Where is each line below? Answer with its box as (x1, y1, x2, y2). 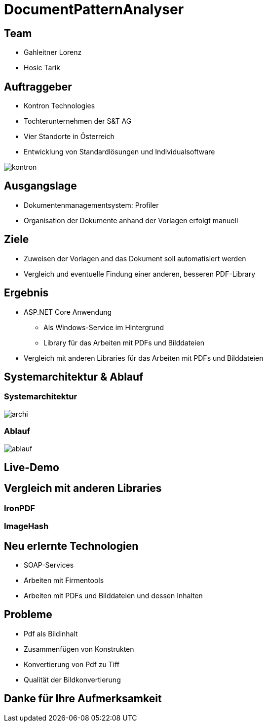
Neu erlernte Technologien (4, 539, 139, 552)
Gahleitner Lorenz (24, 48, 82, 57)
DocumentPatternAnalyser (4, 1, 184, 18)
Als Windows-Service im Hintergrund (43, 323, 164, 332)
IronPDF (4, 503, 36, 513)
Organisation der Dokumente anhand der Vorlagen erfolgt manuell (24, 216, 238, 225)
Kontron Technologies (24, 101, 95, 110)
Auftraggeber (4, 80, 72, 93)
